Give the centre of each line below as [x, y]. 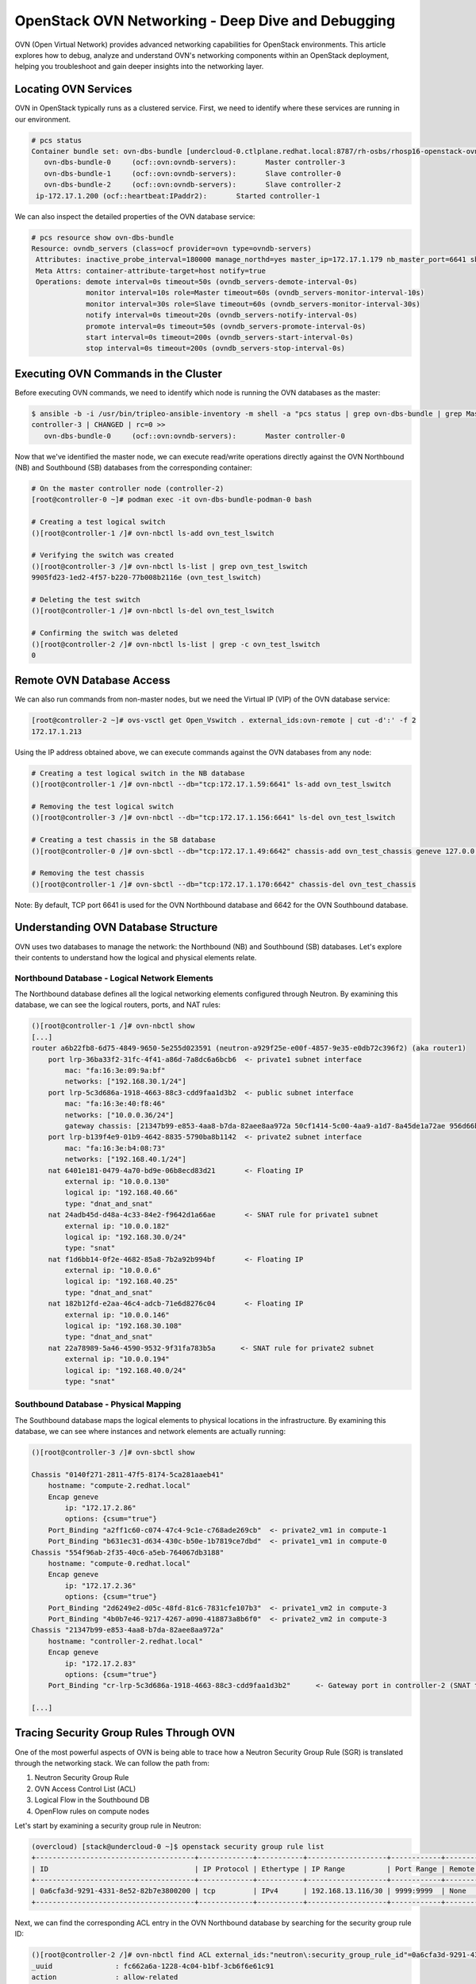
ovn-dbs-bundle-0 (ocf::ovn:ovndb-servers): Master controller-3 [194, 162]
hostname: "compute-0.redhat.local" [119, 1563]
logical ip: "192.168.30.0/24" [125, 1237]
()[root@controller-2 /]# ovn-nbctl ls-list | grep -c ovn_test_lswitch [176, 644]
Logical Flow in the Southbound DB [92, 1800]
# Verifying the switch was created [103, 555]
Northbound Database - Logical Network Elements [114, 978]
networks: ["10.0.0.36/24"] [119, 1115]
